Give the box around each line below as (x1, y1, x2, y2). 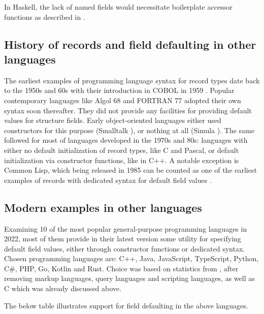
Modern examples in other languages (4, 199, 202, 215)
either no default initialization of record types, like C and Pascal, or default (4, 144, 239, 155)
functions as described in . (4, 11, 85, 22)
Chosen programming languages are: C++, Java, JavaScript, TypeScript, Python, (4, 253, 259, 264)
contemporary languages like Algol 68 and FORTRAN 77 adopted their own (4, 95, 241, 105)
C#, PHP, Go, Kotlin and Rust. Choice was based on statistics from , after (4, 263, 239, 273)
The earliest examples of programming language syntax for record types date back (4, 75, 260, 85)
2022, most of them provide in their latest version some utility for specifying (4, 233, 241, 244)
